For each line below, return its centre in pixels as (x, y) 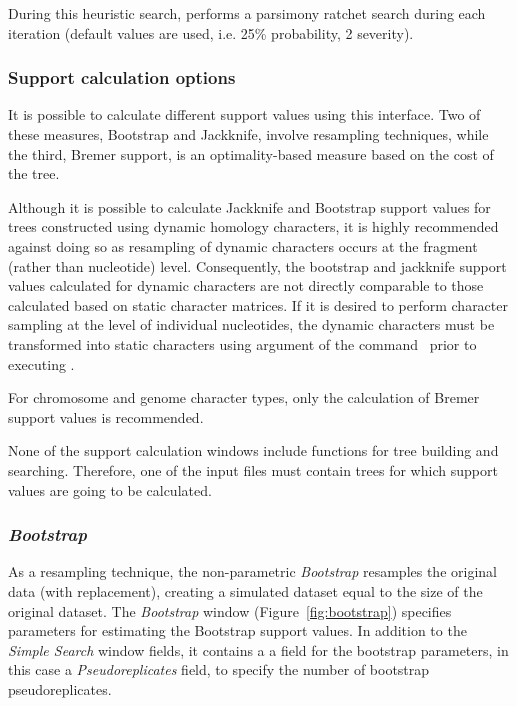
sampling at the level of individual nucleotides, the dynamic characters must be (251, 324)
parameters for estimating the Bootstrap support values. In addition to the (237, 630)
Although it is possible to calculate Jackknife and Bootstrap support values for (249, 206)
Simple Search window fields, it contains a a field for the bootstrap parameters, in (258, 649)
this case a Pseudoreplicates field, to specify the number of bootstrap (219, 669)
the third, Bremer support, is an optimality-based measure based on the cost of (251, 153)
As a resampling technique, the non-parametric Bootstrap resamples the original (252, 571)
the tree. (34, 173)
